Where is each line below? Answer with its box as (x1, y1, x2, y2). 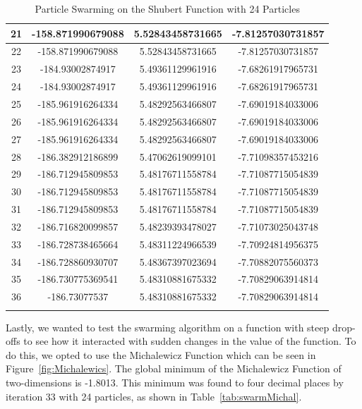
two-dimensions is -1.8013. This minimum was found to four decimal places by (6, 374, 344, 389)
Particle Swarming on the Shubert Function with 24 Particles (35, 1, 300, 16)
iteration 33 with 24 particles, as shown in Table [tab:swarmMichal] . (6, 389, 302, 403)
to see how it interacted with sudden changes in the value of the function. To (23, 334, 356, 348)
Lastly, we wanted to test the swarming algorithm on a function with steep (6, 319, 330, 334)
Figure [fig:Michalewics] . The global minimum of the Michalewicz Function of (6, 361, 342, 376)
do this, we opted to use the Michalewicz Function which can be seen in (6, 347, 316, 362)
